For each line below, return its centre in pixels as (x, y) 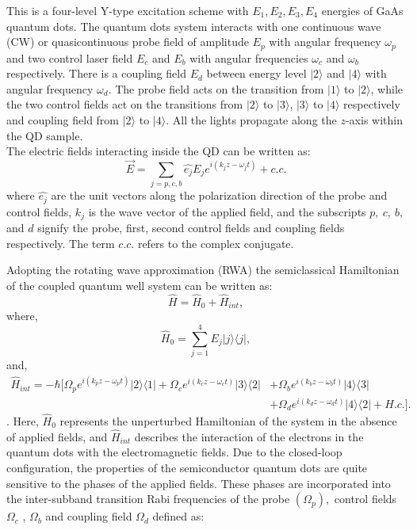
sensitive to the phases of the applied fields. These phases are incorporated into (199, 483)
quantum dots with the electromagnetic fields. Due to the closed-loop (174, 452)
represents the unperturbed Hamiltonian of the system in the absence (228, 420)
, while (386, 88)
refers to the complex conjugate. (216, 243)
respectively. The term (61, 243)
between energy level (256, 73)
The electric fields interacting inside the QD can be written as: (159, 151)
